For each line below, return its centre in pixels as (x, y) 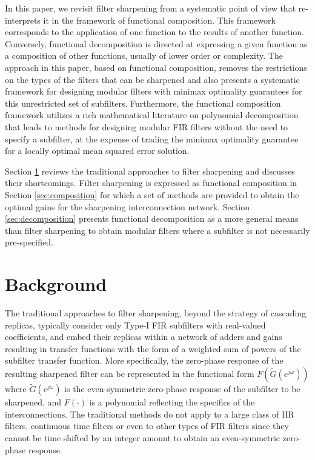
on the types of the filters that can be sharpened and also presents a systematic (152, 79)
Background (56, 284)
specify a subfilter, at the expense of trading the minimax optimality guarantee (152, 138)
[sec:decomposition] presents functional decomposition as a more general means (152, 218)
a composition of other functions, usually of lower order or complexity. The (144, 55)
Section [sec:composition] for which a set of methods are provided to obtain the (152, 194)
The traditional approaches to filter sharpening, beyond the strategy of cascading (156, 313)
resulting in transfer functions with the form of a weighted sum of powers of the (153, 348)
